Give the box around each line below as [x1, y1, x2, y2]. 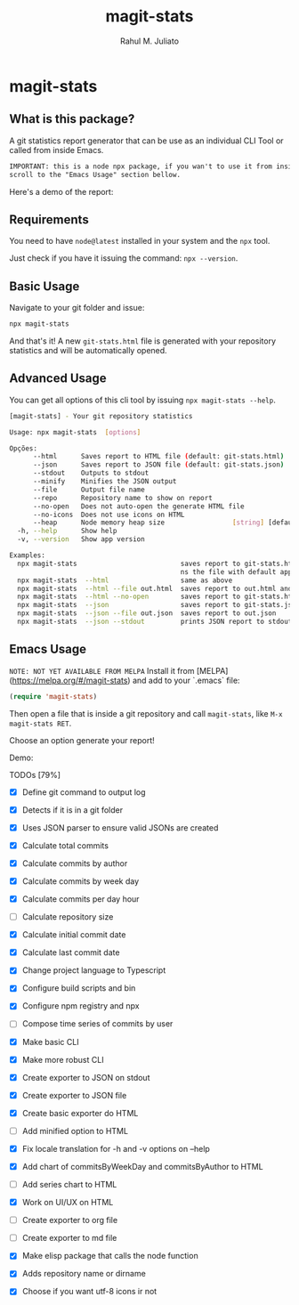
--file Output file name [32, 485, 145, 494]
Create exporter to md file [21, 1233, 117, 1244]
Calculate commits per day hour [21, 894, 140, 904]
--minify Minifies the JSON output [32, 477, 177, 486]
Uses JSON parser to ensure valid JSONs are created [21, 822, 219, 833]
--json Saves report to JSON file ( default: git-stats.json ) [32, 460, 285, 469]
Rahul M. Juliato [119, 36, 180, 46]
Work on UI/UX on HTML [21, 1197, 114, 1208]
